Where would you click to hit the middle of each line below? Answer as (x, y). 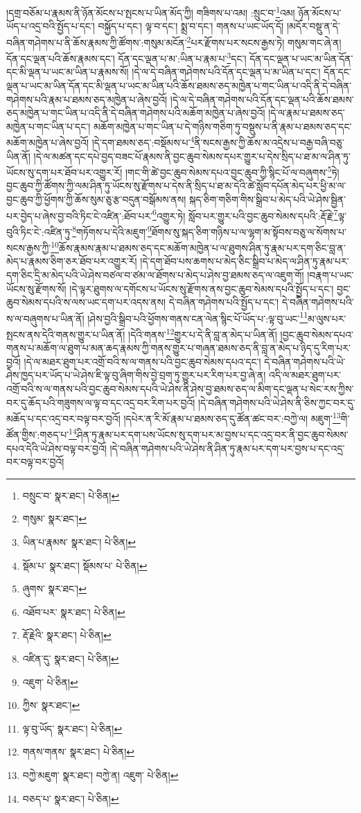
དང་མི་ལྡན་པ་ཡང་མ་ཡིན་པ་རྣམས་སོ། (68, 72)
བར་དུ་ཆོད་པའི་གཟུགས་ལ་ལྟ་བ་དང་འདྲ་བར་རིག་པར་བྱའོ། (101, 402)
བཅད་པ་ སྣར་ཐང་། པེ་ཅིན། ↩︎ (71, 798)
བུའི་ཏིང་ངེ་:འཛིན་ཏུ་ (39, 231)
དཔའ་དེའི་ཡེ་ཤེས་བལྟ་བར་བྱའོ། (56, 448)
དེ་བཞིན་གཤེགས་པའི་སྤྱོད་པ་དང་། (224, 302)
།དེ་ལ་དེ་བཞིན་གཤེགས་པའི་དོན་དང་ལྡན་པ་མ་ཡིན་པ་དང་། (226, 72)
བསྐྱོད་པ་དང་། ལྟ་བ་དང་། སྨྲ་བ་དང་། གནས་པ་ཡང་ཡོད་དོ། (191, 26)
